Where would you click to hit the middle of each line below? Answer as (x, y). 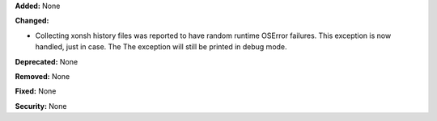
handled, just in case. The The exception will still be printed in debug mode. (161, 47)
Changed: (32, 21)
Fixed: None (36, 91)
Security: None (41, 106)
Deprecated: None (47, 61)
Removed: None (42, 76)
